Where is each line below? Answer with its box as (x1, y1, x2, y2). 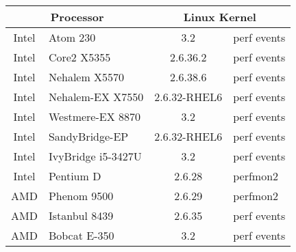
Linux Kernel (183, 9, 256, 25)
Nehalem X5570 (48, 69, 125, 85)
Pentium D (48, 168, 101, 184)
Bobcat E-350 (48, 227, 114, 243)
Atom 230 (48, 29, 96, 45)
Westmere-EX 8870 (48, 109, 141, 124)
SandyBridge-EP (48, 128, 129, 144)
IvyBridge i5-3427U (48, 148, 142, 164)
